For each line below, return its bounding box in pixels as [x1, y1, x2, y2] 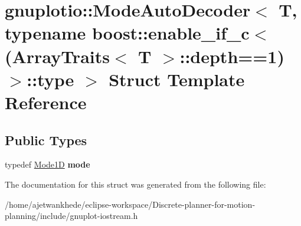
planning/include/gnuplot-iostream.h [5, 209, 138, 222]
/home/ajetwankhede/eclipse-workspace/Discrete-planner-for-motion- [5, 198, 256, 210]
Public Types [5, 130, 87, 149]
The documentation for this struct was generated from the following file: [5, 178, 266, 190]
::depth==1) [179, 44, 284, 68]
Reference [5, 90, 87, 114]
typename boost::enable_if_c [5, 21, 250, 45]
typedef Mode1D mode [5, 158, 90, 171]
